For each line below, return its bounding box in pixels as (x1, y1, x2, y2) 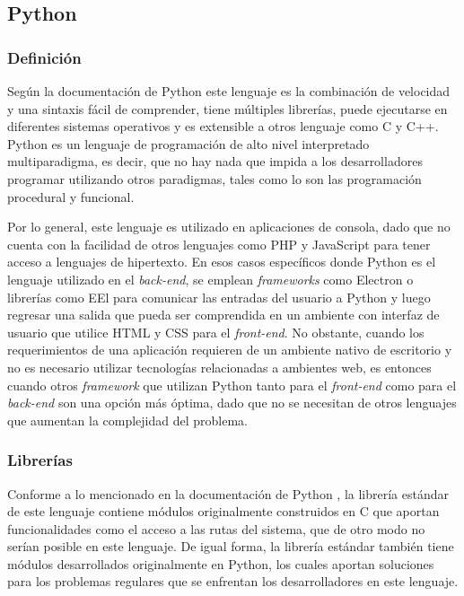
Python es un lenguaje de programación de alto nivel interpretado (7, 134, 370, 153)
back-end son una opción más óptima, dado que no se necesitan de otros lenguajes (7, 393, 457, 412)
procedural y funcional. (7, 187, 135, 206)
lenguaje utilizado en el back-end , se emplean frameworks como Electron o (7, 269, 414, 288)
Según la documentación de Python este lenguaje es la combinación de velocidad (7, 82, 451, 100)
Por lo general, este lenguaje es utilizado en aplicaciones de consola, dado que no (7, 217, 451, 236)
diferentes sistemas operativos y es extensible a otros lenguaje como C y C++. (7, 117, 439, 136)
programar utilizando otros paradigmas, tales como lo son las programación (7, 169, 422, 188)
